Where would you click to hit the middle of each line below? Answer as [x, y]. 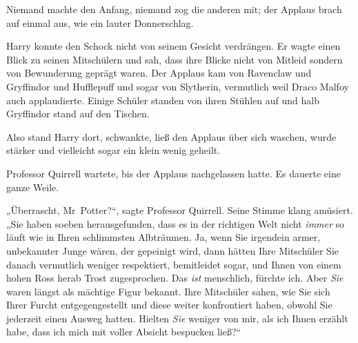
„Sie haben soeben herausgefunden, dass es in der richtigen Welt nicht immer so [176, 223]
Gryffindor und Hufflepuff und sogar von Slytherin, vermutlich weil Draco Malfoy [178, 86]
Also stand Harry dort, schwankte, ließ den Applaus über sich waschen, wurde [171, 136]
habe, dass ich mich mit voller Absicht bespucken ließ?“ [124, 332]
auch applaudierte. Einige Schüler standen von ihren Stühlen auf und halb [163, 100]
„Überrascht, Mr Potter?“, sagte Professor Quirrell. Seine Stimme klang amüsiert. [180, 210]
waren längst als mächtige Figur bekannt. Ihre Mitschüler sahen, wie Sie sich [168, 291]
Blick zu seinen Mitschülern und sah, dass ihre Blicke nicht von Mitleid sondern [175, 59]
